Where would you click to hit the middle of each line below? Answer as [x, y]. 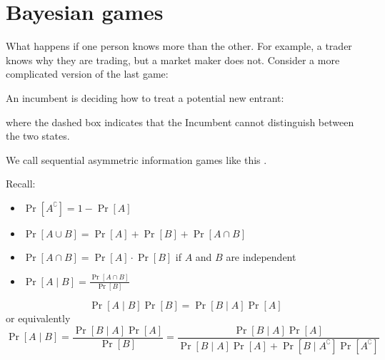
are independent [261, 256]
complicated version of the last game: [87, 74]
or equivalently [38, 318]
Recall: [21, 184]
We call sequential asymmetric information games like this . [136, 159]
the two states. [38, 136]
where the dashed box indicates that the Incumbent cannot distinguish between [180, 122]
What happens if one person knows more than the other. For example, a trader [179, 46]
